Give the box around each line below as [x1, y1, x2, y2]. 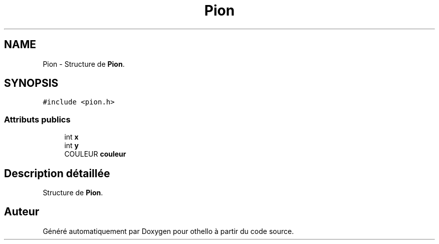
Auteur [4, 205, 40, 218]
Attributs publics [4, 114, 71, 125]
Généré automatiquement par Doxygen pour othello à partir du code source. [43, 226, 294, 235]
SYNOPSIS [4, 77, 59, 90]
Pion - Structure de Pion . [43, 59, 125, 68]
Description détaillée [4, 167, 110, 180]
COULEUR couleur [64, 150, 126, 159]
